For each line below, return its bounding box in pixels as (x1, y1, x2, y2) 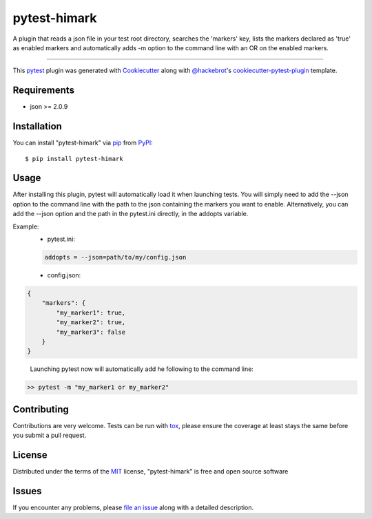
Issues (12, 485, 42, 497)
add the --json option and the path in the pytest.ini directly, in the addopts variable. (12, 210, 249, 218)
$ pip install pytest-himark (25, 155, 123, 162)
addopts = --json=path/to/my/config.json (44, 253, 187, 261)
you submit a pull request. (12, 431, 87, 440)
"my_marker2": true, (56, 319, 126, 326)
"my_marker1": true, (56, 308, 126, 317)
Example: (12, 222, 39, 231)
